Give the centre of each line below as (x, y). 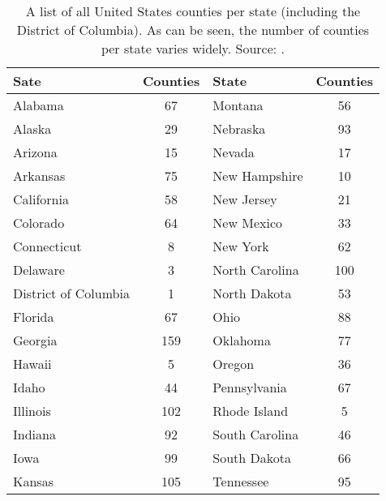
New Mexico (248, 223)
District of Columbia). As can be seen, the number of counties (193, 30)
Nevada (234, 152)
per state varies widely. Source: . (193, 48)
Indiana (34, 434)
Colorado (39, 223)
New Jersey (245, 199)
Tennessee (241, 481)
